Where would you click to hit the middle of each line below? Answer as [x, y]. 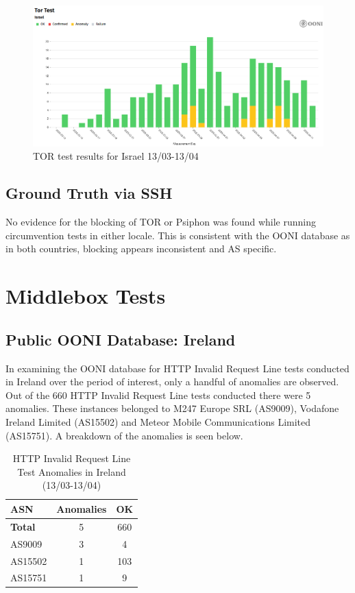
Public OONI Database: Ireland [121, 339]
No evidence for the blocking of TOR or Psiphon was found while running [161, 222]
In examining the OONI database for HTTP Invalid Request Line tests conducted [177, 368]
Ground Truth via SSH [89, 193]
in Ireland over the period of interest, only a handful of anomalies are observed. [172, 382]
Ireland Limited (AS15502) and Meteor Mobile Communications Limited [158, 422]
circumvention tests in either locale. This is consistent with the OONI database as [178, 235]
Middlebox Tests [86, 296]
